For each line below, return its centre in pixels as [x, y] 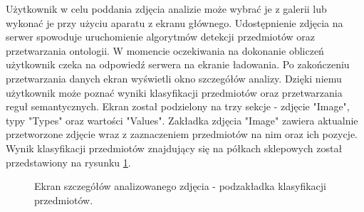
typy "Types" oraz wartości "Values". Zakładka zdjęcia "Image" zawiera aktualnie [182, 120]
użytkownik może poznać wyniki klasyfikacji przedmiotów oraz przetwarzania [174, 92]
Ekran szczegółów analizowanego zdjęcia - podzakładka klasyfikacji [180, 186]
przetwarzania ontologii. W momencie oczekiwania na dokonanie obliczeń [165, 50]
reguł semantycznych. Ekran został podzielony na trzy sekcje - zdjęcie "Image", [178, 106]
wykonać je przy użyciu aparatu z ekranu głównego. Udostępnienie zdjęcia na [175, 22]
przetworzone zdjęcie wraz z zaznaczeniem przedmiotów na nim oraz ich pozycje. [182, 134]
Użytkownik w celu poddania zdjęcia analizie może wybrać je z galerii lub [166, 9]
